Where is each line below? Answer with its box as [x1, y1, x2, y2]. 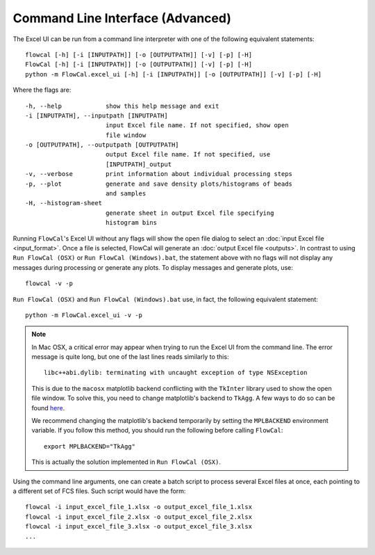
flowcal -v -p [25, 280, 73, 288]
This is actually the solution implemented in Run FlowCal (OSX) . [31, 458, 222, 466]
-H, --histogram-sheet [25, 199, 103, 207]
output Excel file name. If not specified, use [105, 150, 271, 159]
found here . [31, 403, 65, 412]
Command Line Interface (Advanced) [12, 10, 232, 26]
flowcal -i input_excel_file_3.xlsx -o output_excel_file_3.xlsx [25, 522, 253, 531]
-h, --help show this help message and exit [25, 102, 219, 110]
